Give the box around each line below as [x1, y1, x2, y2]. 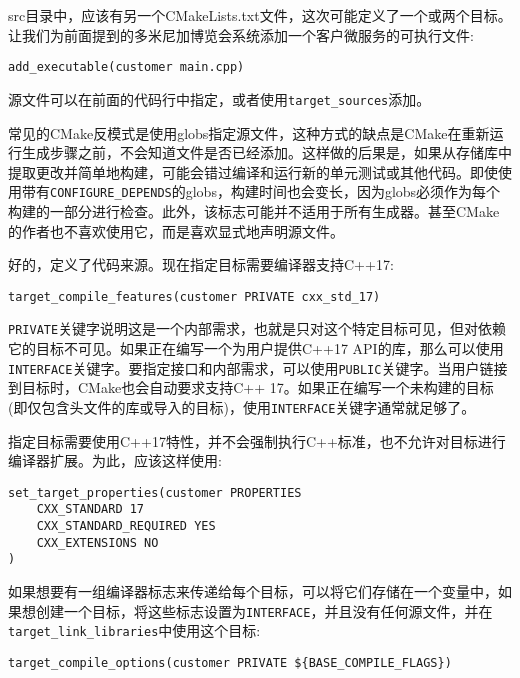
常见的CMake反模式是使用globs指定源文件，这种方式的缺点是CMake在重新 [8, 122, 490, 143]
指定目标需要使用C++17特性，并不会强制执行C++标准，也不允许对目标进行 [8, 430, 506, 451]
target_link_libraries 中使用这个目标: [8, 620, 261, 641]
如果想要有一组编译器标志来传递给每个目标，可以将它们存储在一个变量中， [8, 581, 498, 601]
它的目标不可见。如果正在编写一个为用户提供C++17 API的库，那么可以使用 [8, 338, 504, 359]
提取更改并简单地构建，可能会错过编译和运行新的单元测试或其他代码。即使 [8, 161, 498, 182]
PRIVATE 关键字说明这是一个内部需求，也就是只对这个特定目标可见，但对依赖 [8, 318, 507, 339]
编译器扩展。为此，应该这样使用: [8, 450, 222, 471]
